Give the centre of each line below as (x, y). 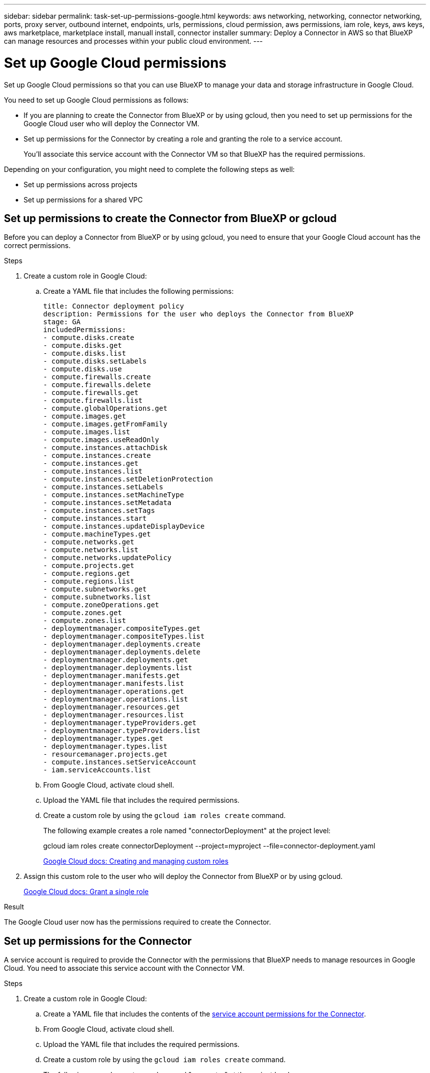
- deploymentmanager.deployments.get (116, 660)
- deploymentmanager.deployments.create (122, 644)
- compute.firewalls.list (93, 401)
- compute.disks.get (83, 346)
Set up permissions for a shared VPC (83, 199)
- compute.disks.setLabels (95, 361)
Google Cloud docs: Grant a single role (86, 892)
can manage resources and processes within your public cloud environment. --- (134, 41)
